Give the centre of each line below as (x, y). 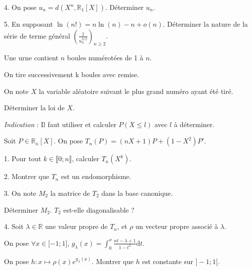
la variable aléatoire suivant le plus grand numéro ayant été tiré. (136, 91)
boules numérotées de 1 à (105, 58)
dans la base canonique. (137, 193)
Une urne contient (31, 58)
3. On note (20, 193)
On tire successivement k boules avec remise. (72, 74)
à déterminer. (194, 124)
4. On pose (20, 7)
